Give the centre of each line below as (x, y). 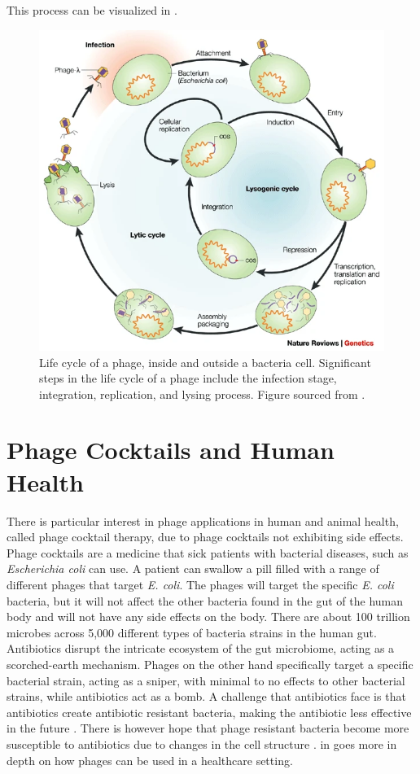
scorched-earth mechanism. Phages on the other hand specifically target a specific (210, 664)
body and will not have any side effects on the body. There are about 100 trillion (208, 617)
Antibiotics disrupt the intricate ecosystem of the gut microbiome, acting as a (201, 648)
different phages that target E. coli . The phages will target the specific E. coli (200, 584)
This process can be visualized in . (92, 10)
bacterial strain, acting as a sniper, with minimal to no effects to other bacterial (206, 680)
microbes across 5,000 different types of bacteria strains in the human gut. (192, 632)
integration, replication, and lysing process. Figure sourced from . (202, 394)
